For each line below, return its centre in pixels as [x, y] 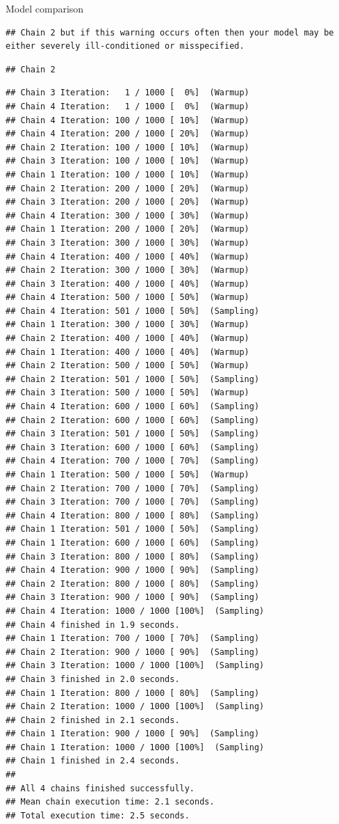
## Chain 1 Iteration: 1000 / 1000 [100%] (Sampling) [135, 747]
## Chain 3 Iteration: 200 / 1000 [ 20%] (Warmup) [127, 202]
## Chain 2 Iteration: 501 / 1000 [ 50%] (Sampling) [133, 379]
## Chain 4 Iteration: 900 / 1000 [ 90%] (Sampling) [133, 570]
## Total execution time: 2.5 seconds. [98, 815]
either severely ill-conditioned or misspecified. [125, 46]
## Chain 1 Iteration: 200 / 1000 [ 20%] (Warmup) [127, 229]
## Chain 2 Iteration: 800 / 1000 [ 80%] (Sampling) [133, 584]
